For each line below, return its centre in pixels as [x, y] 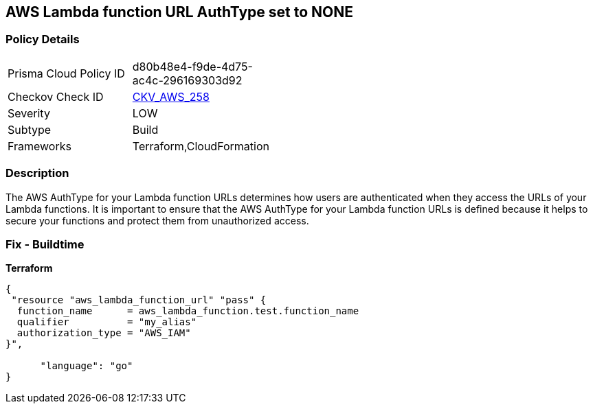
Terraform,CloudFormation [201, 146]
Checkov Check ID [56, 96]
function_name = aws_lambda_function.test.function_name [188, 311]
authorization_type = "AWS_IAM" [104, 333]
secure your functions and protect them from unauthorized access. [157, 220]
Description [37, 173]
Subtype [30, 129]
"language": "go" [87, 366]
